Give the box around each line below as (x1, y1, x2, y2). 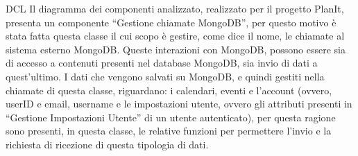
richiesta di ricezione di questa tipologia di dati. (6, 137, 209, 151)
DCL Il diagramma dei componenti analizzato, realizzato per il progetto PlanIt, (6, 1, 344, 15)
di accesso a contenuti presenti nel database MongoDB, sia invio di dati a (6, 55, 318, 70)
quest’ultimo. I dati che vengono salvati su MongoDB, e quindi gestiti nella (6, 69, 325, 83)
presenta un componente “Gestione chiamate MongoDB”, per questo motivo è (6, 15, 336, 29)
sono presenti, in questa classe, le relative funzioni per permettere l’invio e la (6, 123, 332, 138)
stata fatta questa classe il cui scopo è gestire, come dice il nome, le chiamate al (6, 28, 345, 43)
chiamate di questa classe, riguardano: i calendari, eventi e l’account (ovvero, (6, 83, 332, 97)
